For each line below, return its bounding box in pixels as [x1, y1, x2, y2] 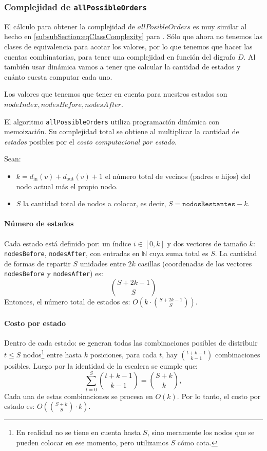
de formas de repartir [4, 258, 71, 268]
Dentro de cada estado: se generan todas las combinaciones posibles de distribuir [4, 337, 258, 348]
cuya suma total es [149, 248, 208, 259]
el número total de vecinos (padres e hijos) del [105, 170, 251, 181]
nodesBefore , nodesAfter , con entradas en [4, 248, 140, 259]
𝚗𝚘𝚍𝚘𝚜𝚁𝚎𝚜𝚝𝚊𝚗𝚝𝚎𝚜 [182, 201, 236, 208]
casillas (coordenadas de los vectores [138, 258, 252, 268]
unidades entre [80, 258, 126, 268]
